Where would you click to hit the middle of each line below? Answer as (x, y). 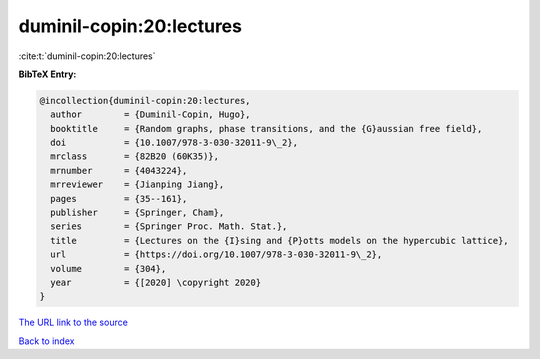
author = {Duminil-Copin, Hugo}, (150, 114)
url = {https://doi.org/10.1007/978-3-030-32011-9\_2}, (216, 254)
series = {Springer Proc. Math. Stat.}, (169, 226)
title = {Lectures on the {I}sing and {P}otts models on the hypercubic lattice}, (279, 240)
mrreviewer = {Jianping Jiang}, (137, 184)
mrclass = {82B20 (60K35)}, (135, 156)
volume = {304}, (108, 268)
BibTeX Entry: (47, 74)
